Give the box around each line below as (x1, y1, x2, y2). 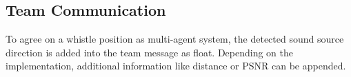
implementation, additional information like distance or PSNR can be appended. (6, 58, 346, 73)
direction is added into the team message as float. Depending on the (6, 45, 294, 59)
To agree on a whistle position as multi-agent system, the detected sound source (6, 32, 344, 46)
